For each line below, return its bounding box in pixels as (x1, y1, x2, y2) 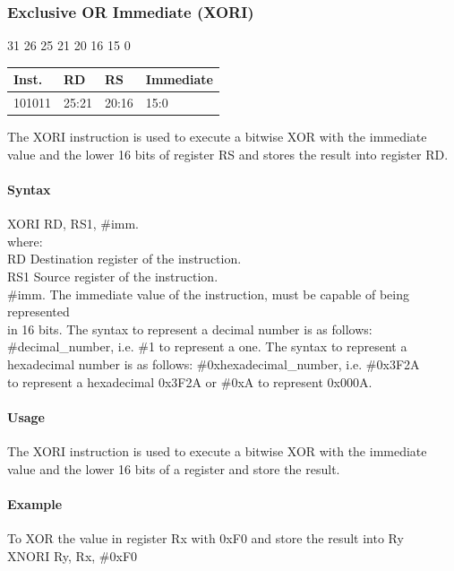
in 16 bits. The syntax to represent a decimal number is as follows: (7, 319, 373, 338)
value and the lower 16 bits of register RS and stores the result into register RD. (7, 144, 449, 163)
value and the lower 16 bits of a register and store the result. (7, 459, 340, 478)
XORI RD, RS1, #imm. (7, 214, 139, 233)
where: (7, 231, 43, 250)
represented (7, 302, 70, 321)
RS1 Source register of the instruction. (7, 267, 218, 286)
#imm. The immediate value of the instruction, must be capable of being (7, 284, 409, 303)
